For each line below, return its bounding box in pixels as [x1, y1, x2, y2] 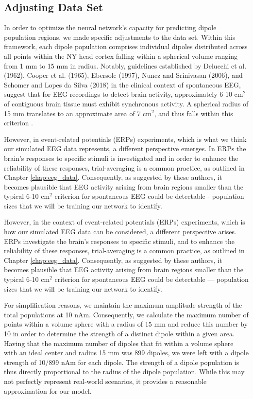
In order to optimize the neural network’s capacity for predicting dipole [4, 22, 217, 33]
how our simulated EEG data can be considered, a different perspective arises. [4, 226, 236, 237]
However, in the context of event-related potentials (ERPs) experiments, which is [4, 217, 245, 227]
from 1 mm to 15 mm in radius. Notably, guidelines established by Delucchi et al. [4, 60, 247, 70]
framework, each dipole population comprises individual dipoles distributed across [4, 41, 248, 52]
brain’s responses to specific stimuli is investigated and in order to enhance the [4, 153, 238, 163]
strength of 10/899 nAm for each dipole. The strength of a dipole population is [4, 357, 239, 367]
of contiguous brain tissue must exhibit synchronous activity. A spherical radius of [4, 98, 249, 108]
